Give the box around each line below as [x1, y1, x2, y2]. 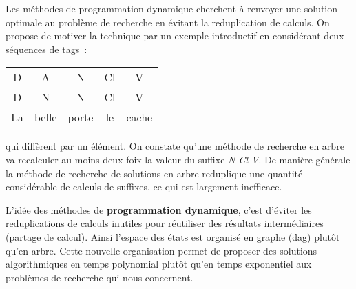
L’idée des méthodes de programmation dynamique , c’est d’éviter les [6, 202, 312, 217]
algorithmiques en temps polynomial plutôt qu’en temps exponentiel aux [6, 257, 312, 271]
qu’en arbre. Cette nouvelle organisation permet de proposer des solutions [6, 243, 317, 257]
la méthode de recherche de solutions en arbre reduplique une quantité [6, 166, 303, 180]
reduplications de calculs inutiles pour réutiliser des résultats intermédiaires [6, 216, 324, 230]
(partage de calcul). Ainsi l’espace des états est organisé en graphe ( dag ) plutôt [6, 229, 340, 243]
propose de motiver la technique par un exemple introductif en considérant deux [6, 28, 344, 43]
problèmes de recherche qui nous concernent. [6, 270, 193, 284]
